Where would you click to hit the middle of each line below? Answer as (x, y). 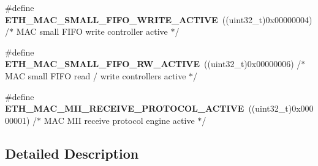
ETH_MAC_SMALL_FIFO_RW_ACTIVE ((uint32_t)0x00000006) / (153, 64)
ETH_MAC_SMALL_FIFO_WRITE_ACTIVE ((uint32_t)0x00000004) (159, 19)
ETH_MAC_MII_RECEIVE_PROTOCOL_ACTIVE (125, 108)
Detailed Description (72, 153)
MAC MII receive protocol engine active (119, 120)
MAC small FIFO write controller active (92, 31)
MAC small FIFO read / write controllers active (96, 75)
